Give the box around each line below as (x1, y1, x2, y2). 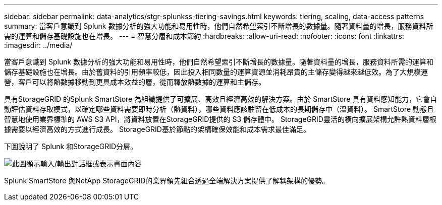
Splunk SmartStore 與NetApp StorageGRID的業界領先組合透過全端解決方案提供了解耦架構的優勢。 (4, 176, 329, 185)
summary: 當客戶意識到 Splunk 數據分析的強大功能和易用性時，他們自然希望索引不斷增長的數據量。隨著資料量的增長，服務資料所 (4, 22, 433, 30)
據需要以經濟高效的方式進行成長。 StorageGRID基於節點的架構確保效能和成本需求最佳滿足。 (4, 125, 310, 133)
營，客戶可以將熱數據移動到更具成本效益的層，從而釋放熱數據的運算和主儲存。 (4, 78, 265, 86)
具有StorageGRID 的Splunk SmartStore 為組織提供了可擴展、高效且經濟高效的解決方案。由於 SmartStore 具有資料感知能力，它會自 (4, 95, 437, 103)
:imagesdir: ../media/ (4, 41, 73, 49)
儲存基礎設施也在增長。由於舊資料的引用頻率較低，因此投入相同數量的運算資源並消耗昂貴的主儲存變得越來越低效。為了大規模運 (4, 67, 428, 76)
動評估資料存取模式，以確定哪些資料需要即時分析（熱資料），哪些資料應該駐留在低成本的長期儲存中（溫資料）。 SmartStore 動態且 (4, 105, 434, 113)
